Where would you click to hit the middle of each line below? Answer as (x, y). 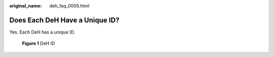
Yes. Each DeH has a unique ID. (42, 32)
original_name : (26, 6)
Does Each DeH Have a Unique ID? (64, 20)
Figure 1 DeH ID (39, 43)
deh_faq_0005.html (70, 6)
